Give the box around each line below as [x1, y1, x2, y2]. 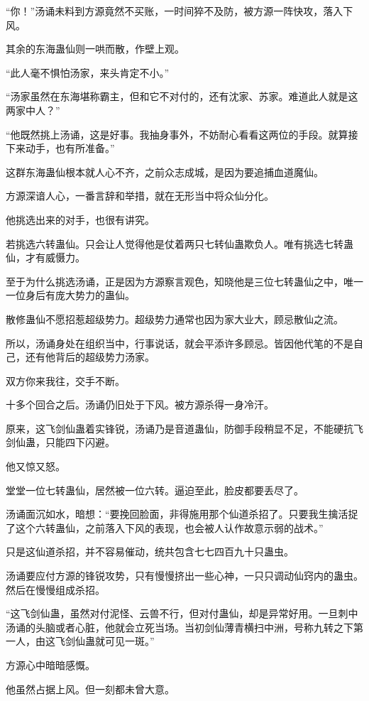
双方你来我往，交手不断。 [6, 373, 125, 388]
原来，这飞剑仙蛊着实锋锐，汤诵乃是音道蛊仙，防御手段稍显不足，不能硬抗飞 [6, 420, 363, 435]
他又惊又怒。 [6, 459, 65, 474]
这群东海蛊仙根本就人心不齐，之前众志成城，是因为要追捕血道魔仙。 [6, 164, 324, 179]
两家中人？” [6, 102, 60, 117]
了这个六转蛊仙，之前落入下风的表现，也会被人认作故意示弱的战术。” [6, 520, 324, 535]
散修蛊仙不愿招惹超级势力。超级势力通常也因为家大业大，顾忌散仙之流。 [6, 311, 343, 326]
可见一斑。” [104, 634, 155, 648]
